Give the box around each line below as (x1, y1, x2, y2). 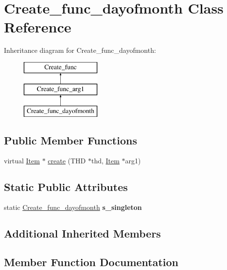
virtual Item (4, 156, 40, 166)
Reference (4, 17, 71, 37)
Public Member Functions (4, 133, 137, 148)
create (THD (48, 156, 86, 166)
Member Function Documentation (4, 254, 179, 269)
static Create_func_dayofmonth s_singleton (4, 202, 142, 212)
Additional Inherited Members (4, 225, 161, 240)
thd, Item (91, 156, 120, 166)
